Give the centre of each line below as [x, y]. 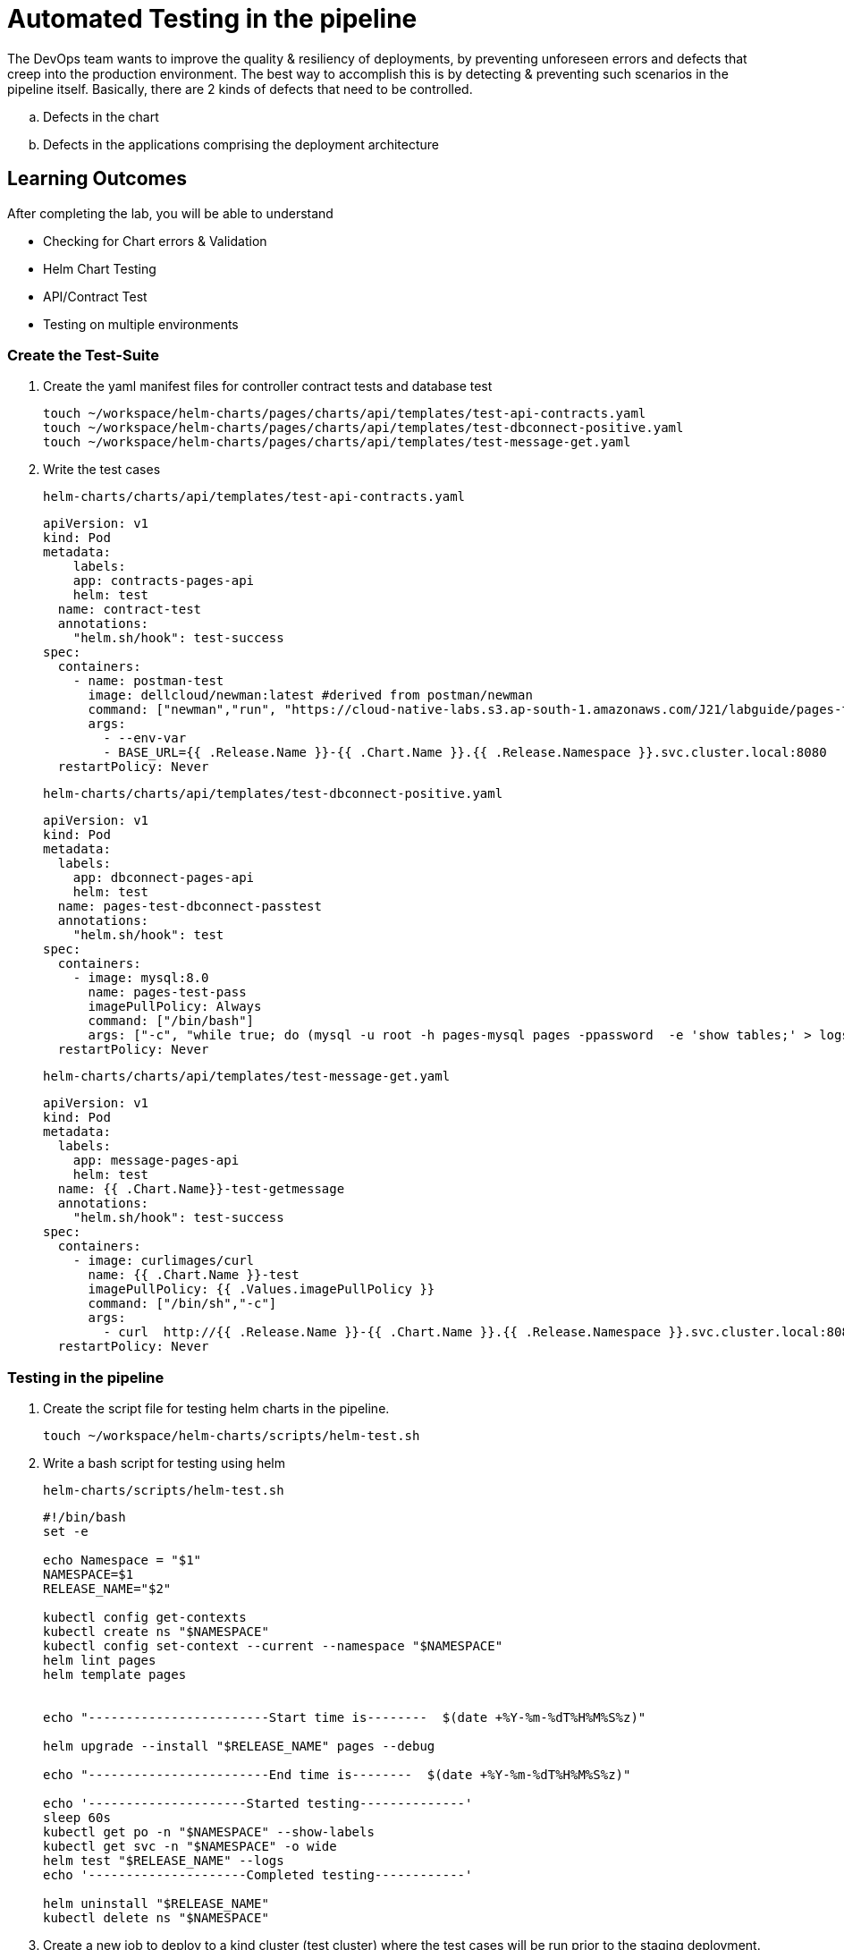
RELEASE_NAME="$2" [107, 1589]
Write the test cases [102, 470]
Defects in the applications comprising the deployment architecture [241, 144]
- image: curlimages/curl [164, 1261]
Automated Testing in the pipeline [212, 19]
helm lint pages [100, 1661]
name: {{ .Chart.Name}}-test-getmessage [201, 1189]
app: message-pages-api [156, 1161]
